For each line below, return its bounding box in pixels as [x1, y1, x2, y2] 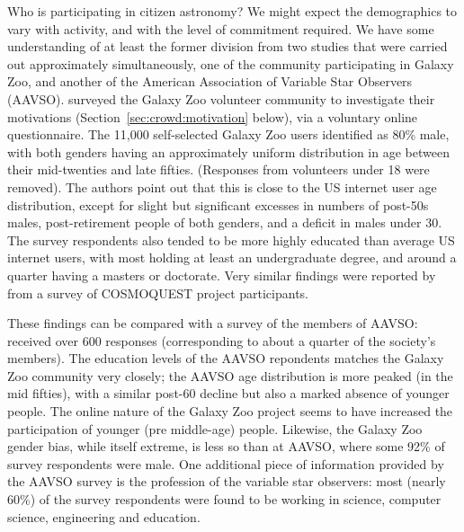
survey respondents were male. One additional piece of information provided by [7, 454, 444, 473]
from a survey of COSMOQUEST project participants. [7, 283, 308, 302]
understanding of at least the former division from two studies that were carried [7, 37, 448, 56]
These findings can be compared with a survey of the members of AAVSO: [7, 314, 418, 332]
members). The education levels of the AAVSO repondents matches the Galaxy [7, 349, 444, 368]
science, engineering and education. [7, 507, 201, 526]
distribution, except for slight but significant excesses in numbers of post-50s [7, 195, 429, 214]
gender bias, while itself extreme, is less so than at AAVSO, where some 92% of [7, 437, 445, 456]
